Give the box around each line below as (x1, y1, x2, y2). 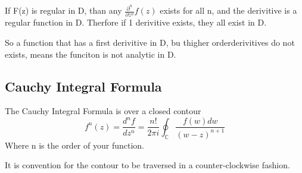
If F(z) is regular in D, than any (5, 4, 122, 17)
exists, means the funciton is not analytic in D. (5, 48, 176, 60)
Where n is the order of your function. (5, 139, 144, 151)
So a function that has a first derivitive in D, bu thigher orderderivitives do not (5, 36, 295, 48)
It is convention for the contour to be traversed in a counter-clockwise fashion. (5, 159, 290, 171)
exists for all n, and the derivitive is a (160, 4, 297, 17)
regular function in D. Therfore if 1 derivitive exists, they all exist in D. (5, 16, 267, 29)
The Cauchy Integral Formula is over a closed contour (5, 105, 201, 117)
